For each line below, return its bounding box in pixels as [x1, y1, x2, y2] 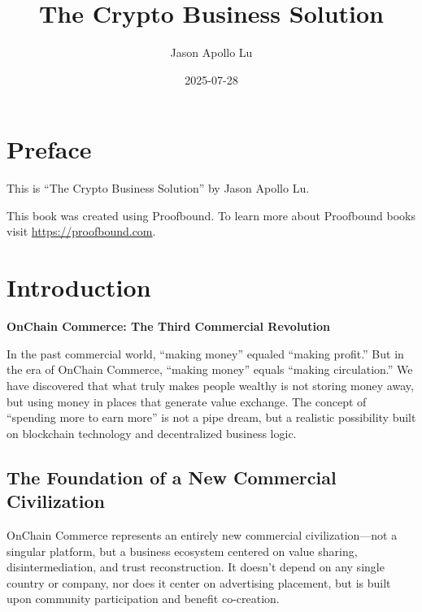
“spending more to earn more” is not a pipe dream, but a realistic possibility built [7, 409, 416, 426]
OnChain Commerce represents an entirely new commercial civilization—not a [7, 526, 398, 543]
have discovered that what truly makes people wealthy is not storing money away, [7, 376, 414, 393]
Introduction [7, 271, 151, 304]
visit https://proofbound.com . [7, 223, 156, 240]
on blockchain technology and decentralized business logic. [7, 424, 297, 441]
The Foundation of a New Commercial [7, 464, 337, 489]
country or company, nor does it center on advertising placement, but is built [7, 574, 391, 591]
